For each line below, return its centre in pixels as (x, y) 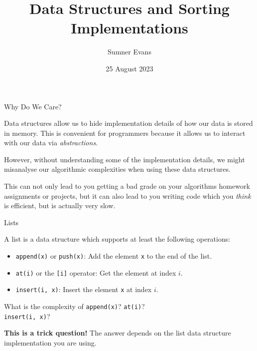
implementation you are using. (50, 342)
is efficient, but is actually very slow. (60, 205)
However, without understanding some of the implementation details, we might (125, 159)
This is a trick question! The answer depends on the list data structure (118, 333)
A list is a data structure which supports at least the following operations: (117, 239)
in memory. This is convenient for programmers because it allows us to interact (125, 133)
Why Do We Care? (33, 106)
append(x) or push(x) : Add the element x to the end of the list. (114, 256)
